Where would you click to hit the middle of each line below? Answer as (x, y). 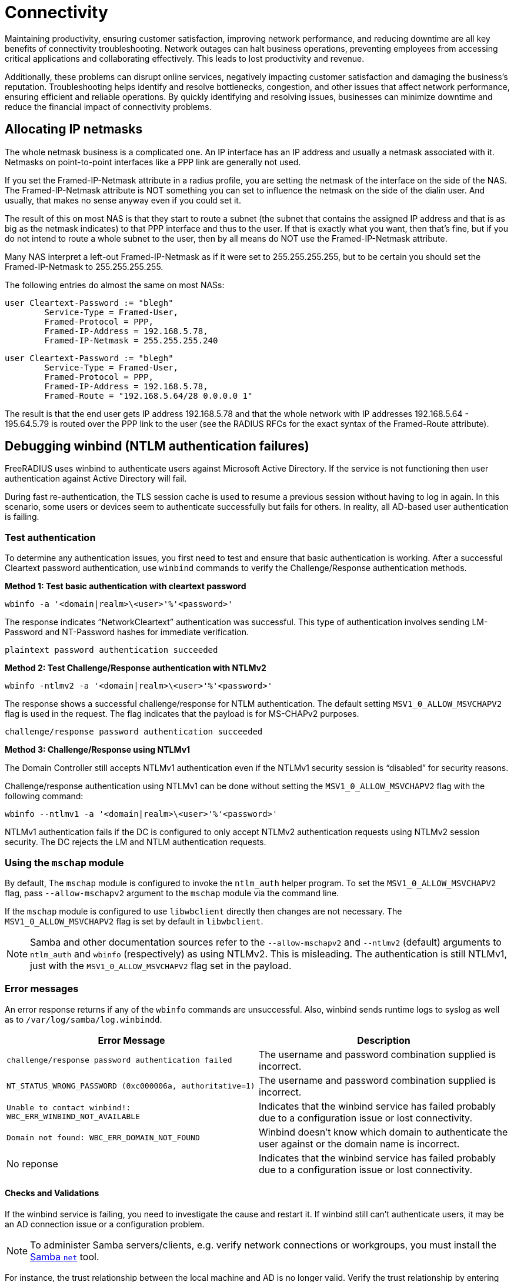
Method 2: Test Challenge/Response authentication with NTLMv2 (136, 668)
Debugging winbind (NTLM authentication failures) (157, 446)
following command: (44, 796)
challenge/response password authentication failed (119, 1060)
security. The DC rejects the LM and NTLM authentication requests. (136, 842)
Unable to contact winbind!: (69, 1107)
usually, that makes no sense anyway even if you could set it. (123, 200)
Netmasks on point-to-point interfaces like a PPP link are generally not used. (153, 162)
